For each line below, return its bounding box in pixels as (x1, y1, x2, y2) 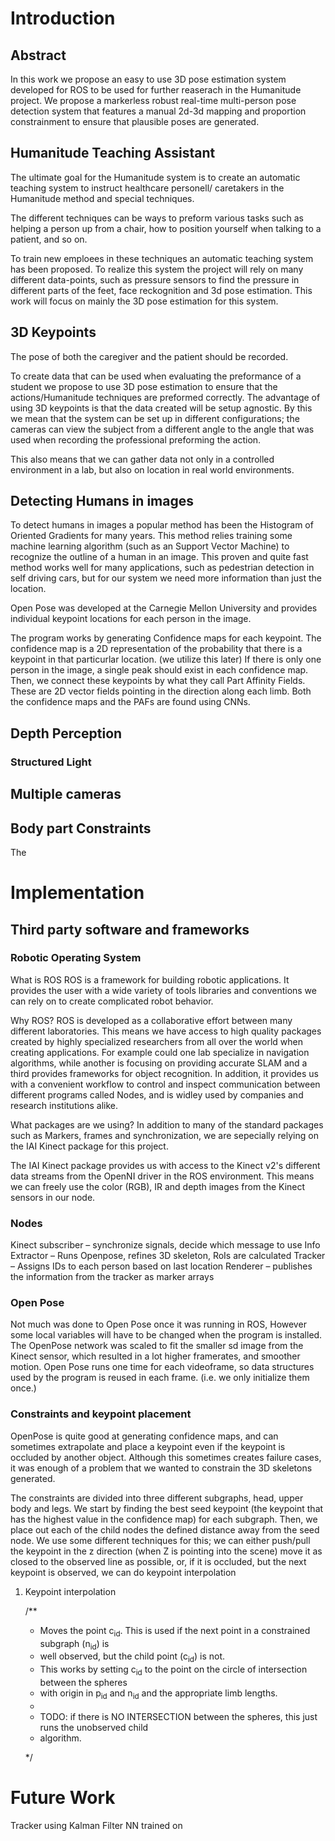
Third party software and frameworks (10, 921, 250, 938)
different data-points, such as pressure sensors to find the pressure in (10, 273, 300, 286)
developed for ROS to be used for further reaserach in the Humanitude (10, 84, 302, 96)
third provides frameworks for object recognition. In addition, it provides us (10, 1067, 319, 1079)
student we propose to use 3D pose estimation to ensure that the (10, 380, 278, 392)
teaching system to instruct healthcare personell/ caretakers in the (10, 182, 285, 194)
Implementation (10, 882, 145, 904)
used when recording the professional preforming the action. (10, 433, 262, 446)
